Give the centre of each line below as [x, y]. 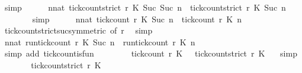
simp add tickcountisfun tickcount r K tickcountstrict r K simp [151, 53]
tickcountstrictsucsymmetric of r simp [78, 30]
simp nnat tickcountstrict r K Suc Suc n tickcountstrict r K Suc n [145, 7]
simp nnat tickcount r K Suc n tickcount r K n [137, 19]
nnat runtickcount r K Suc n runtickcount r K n [100, 42]
